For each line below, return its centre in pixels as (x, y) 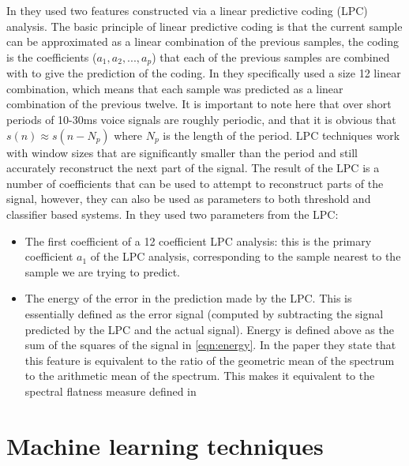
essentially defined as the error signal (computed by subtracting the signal (204, 313)
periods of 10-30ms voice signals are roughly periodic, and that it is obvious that (201, 120)
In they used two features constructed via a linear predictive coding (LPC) (187, 10)
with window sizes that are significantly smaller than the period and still (182, 152)
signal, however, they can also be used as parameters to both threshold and (189, 199)
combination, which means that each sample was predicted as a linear (175, 88)
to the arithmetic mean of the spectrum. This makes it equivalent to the (200, 376)
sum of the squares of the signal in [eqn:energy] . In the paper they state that (210, 345)
